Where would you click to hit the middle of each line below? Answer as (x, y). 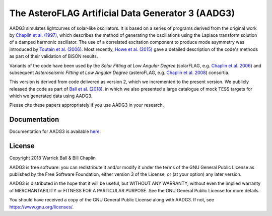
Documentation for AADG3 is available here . (55, 131)
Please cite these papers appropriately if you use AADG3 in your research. (87, 105)
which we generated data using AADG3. (51, 96)
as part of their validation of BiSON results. (54, 56)
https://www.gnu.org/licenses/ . (42, 207)
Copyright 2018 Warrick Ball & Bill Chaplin (52, 158)
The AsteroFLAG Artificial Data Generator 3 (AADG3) (122, 13)
